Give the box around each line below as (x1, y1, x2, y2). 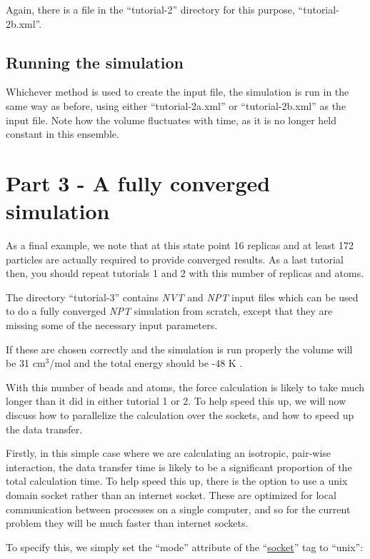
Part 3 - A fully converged (6, 168, 271, 197)
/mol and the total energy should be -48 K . (49, 356, 243, 371)
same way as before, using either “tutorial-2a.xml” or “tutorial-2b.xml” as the (6, 98, 346, 113)
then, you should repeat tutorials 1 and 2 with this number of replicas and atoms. (6, 266, 364, 281)
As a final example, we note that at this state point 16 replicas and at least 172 (6, 238, 354, 253)
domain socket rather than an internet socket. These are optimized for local (6, 487, 336, 502)
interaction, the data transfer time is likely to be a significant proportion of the (6, 459, 352, 474)
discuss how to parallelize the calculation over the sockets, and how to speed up (6, 408, 354, 423)
